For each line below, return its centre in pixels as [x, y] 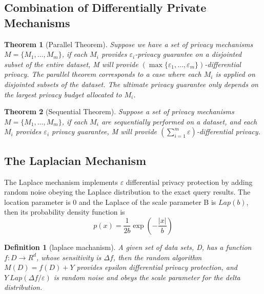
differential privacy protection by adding [189, 182]
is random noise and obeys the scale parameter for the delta [147, 277]
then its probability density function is [65, 212]
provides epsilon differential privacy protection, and [157, 267]
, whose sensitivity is [69, 257]
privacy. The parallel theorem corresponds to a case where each [103, 74]
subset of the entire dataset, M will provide [71, 64]
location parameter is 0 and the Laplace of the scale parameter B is [110, 202]
